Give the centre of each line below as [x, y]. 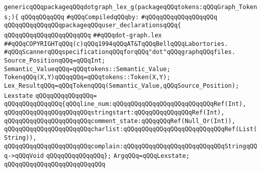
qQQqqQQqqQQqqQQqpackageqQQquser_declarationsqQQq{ [93, 25]
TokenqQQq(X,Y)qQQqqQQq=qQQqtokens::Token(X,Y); [87, 77]
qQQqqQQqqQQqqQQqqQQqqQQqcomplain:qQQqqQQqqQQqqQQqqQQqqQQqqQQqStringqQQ [131, 146]
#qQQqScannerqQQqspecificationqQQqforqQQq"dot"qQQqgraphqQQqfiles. [120, 52]
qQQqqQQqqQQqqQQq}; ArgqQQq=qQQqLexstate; [118, 156]
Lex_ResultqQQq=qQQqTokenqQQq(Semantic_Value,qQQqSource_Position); [122, 85]
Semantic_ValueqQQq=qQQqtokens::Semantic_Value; [87, 69]
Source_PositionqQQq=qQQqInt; [55, 60]
